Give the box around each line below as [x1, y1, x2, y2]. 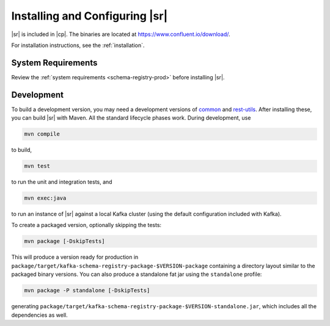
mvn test [24, 162, 51, 170]
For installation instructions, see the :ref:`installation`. [11, 42, 145, 49]
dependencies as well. [11, 311, 68, 319]
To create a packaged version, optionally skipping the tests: [11, 222, 162, 229]
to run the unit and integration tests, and [11, 178, 112, 186]
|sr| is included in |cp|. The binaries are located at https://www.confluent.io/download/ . [11, 31, 230, 38]
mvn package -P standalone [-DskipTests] [24, 287, 150, 294]
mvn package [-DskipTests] [24, 238, 105, 245]
